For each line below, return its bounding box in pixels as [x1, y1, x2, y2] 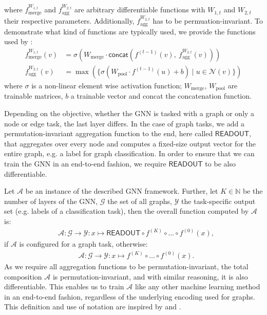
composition [4, 271, 42, 282]
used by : [4, 36, 33, 47]
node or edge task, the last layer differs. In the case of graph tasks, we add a [4, 118, 245, 128]
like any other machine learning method [135, 281, 260, 292]
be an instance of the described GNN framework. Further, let [25, 186, 218, 196]
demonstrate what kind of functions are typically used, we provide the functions [4, 26, 256, 36]
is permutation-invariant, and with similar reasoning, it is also [52, 271, 248, 282]
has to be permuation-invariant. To [152, 15, 263, 26]
